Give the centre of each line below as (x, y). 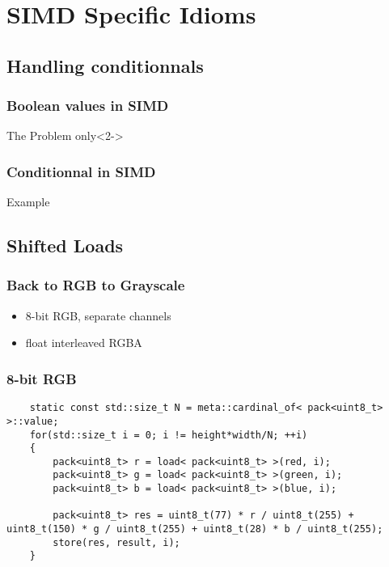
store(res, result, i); (116, 542)
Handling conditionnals (105, 65)
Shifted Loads (65, 245)
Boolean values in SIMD (88, 106)
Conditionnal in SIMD (81, 171)
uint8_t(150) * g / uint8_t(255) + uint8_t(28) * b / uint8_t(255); (195, 529)
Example (28, 202)
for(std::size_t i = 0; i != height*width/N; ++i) (169, 435)
